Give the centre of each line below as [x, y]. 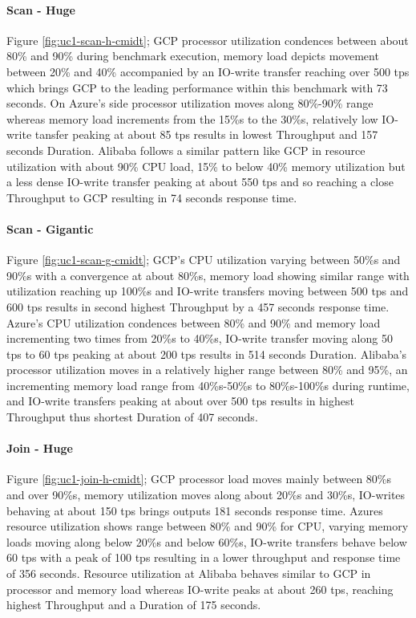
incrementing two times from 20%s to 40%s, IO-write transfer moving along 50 [200, 338]
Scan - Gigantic [50, 228]
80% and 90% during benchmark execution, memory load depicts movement [193, 56]
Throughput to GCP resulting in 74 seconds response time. [152, 197]
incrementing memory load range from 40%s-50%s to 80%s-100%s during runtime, [208, 385]
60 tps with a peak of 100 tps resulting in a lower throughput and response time [204, 557]
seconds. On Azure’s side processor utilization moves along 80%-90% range [190, 103]
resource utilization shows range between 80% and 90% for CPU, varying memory [208, 526]
